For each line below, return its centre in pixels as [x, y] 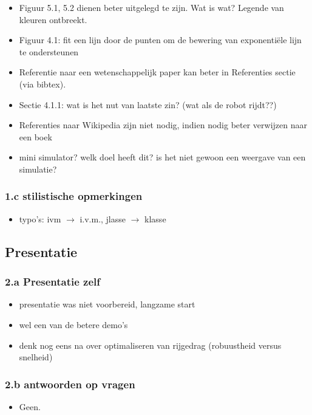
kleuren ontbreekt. [53, 19]
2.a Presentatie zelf [53, 282]
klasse [155, 218]
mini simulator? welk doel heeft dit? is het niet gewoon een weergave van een [162, 157]
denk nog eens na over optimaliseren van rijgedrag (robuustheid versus [150, 345]
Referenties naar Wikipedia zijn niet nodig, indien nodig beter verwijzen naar [163, 125]
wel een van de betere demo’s [73, 324]
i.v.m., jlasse [103, 218]
